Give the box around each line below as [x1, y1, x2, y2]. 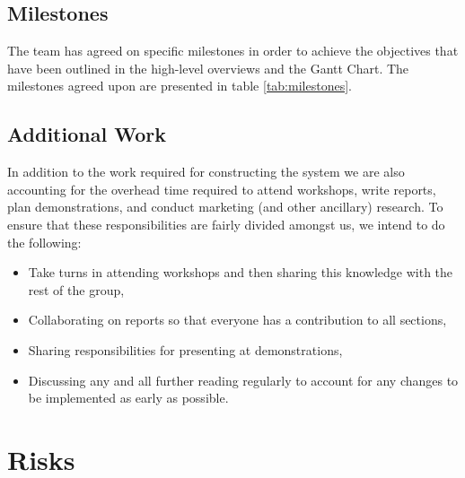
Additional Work [7, 120, 166, 148]
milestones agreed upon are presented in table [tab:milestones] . [7, 76, 352, 95]
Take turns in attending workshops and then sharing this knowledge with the [28, 263, 453, 282]
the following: [7, 232, 82, 251]
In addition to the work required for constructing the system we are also [7, 162, 405, 181]
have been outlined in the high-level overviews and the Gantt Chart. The [7, 58, 409, 77]
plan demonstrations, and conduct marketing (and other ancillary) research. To [7, 197, 443, 216]
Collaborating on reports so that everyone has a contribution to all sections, [28, 310, 447, 329]
